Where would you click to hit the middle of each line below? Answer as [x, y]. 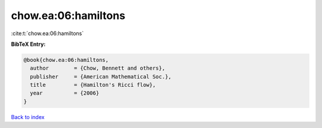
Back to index [28, 117]
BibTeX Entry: [28, 44]
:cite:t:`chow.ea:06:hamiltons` [47, 33]
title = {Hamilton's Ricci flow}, [93, 85]
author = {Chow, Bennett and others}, [97, 68]
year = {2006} [65, 93]
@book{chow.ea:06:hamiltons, [66, 60]
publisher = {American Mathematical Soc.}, [101, 77]
